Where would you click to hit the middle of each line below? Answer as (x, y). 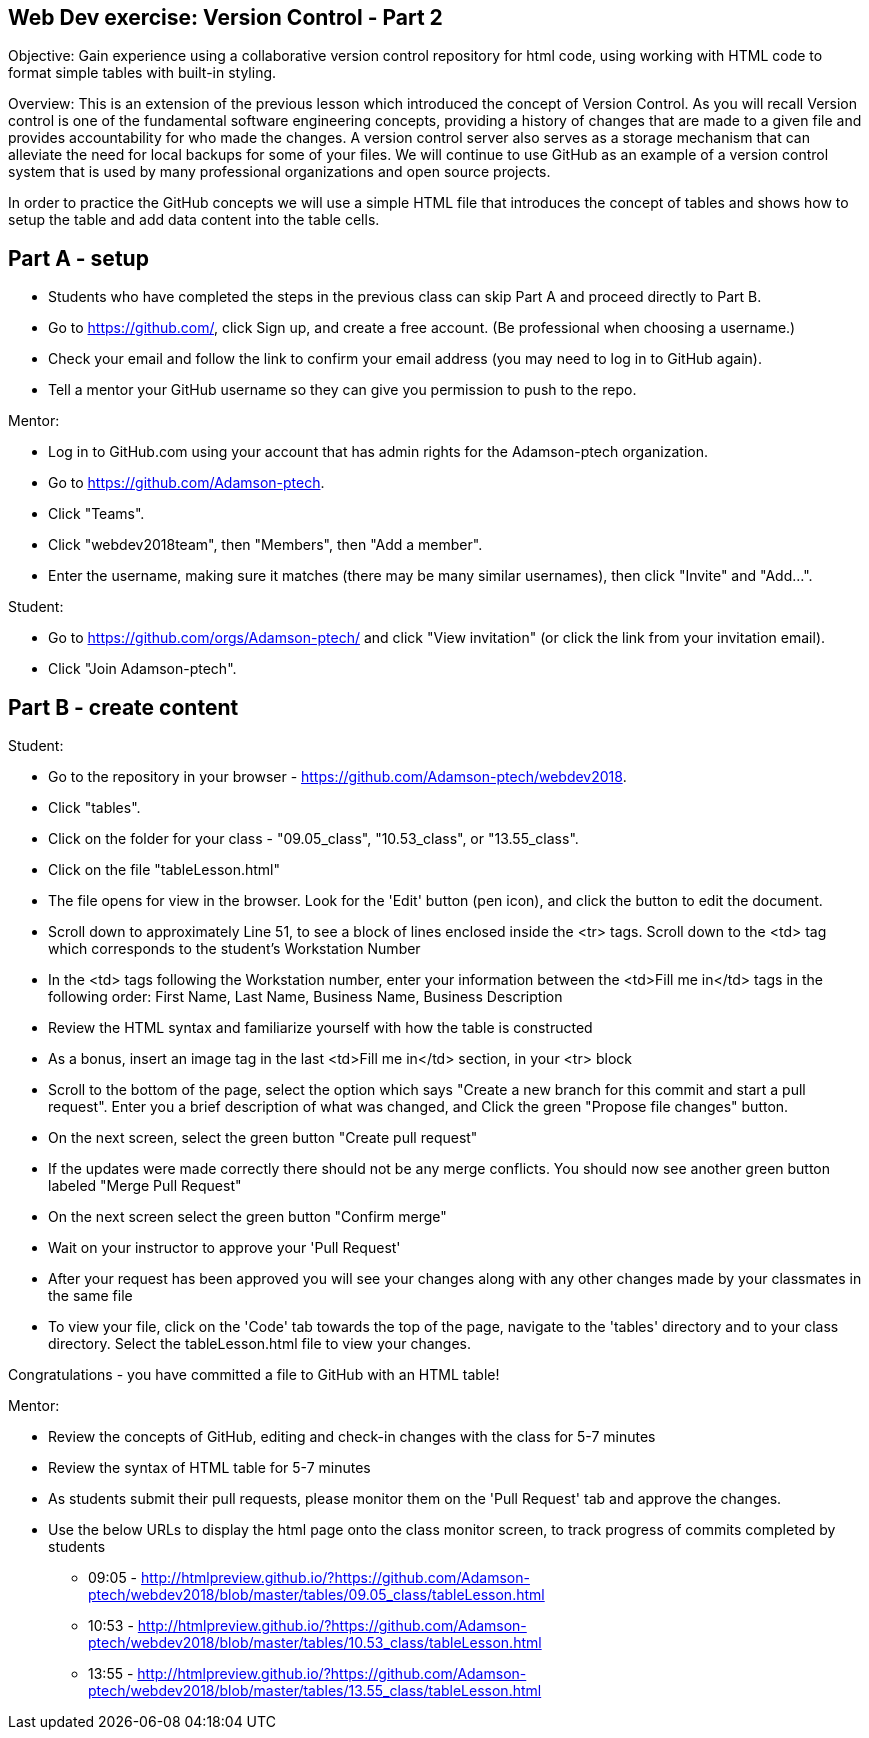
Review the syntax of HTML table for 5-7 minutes (209, 1468)
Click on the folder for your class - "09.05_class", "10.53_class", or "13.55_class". (313, 839)
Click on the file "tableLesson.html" (164, 870)
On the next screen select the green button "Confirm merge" (247, 1217)
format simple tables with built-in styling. (142, 73)
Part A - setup (78, 258)
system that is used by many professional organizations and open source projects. (279, 172)
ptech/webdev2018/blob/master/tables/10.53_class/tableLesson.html (315, 1643)
